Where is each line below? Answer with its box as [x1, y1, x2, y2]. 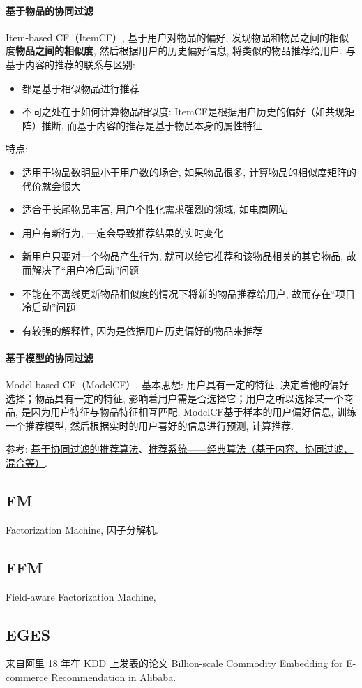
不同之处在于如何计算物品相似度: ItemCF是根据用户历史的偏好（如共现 [22, 104, 345, 119]
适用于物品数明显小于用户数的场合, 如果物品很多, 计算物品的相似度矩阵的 [22, 164, 356, 179]
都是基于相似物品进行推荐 [22, 80, 139, 95]
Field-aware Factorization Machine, [6, 589, 156, 603]
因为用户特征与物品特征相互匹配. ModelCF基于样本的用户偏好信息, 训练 [31, 404, 357, 419]
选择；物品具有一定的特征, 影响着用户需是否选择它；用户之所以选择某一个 [6, 390, 344, 405]
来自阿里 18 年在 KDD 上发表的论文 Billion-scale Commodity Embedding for [6, 656, 343, 671]
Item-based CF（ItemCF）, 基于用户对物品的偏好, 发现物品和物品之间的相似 [6, 29, 349, 44]
